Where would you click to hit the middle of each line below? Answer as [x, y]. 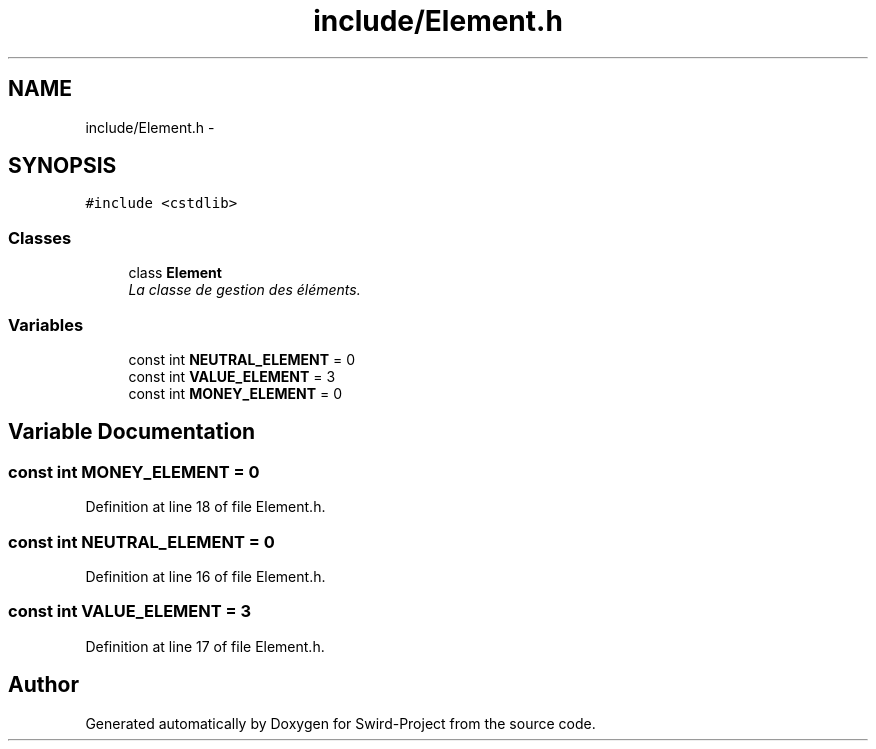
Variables [46, 324]
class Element [175, 273]
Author [43, 685]
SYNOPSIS [62, 166]
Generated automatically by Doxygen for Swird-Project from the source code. [340, 723]
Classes [40, 237]
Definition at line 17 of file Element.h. [205, 646]
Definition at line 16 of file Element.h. [205, 576]
